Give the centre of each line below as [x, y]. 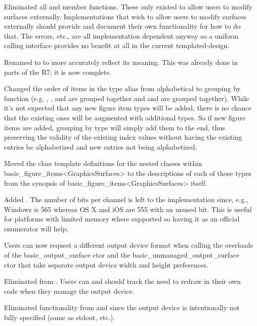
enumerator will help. [36, 228]
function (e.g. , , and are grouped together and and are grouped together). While [127, 98]
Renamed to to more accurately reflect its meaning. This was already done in [121, 62]
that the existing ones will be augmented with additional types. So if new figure [125, 117]
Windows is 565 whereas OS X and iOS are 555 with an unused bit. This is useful [128, 209]
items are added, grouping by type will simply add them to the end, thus [115, 127]
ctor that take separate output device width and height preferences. [106, 264]
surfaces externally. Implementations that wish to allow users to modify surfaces [125, 16]
